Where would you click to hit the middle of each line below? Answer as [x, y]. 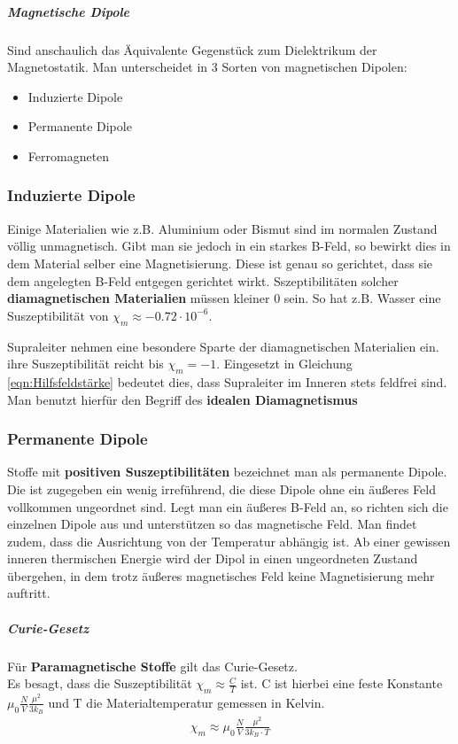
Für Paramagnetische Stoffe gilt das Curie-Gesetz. [152, 666]
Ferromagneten [69, 155]
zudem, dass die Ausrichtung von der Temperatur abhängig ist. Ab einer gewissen [229, 541]
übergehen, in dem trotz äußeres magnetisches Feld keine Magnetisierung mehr [221, 575]
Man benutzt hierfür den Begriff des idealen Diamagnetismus [182, 399]
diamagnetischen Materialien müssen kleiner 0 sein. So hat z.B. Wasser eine [224, 298]
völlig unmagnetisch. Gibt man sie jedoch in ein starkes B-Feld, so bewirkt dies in [229, 246]
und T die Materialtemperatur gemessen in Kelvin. [186, 702]
